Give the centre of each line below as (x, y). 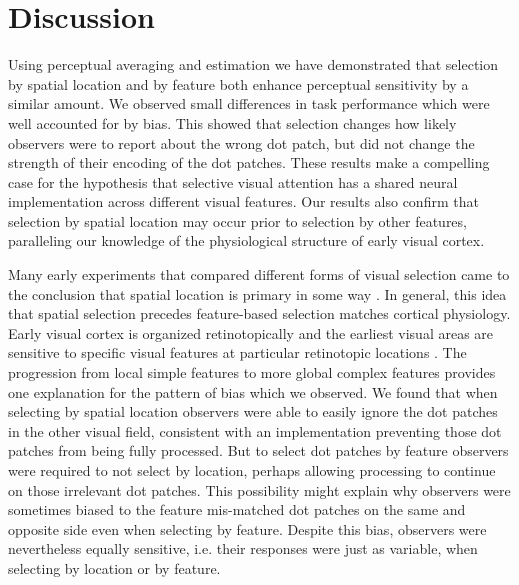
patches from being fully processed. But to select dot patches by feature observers (258, 450)
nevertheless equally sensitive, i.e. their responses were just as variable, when (243, 548)
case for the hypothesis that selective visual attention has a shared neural (233, 181)
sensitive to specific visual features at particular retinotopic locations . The (237, 352)
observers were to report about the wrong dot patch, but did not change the (241, 142)
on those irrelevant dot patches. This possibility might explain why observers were (259, 489)
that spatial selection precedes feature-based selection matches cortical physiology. (259, 313)
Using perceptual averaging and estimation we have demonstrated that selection (253, 64)
